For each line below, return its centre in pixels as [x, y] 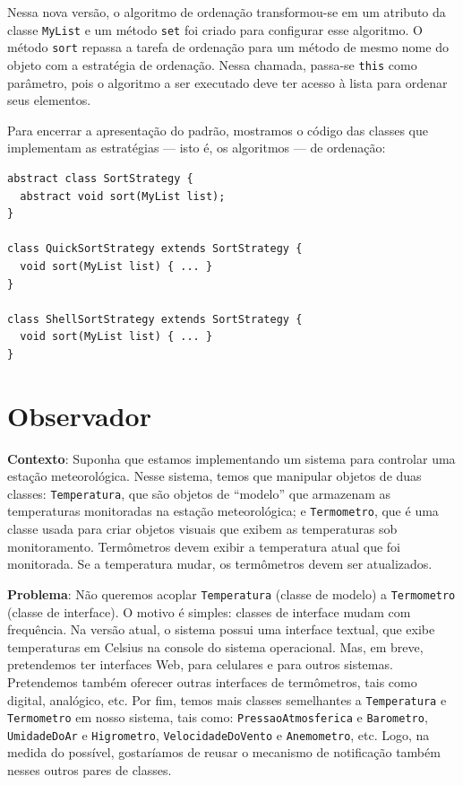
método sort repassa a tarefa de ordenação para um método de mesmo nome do [228, 47]
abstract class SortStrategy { [100, 178]
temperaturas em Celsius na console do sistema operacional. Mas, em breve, [215, 646]
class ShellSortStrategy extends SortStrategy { [155, 319]
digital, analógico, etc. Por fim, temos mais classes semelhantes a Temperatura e [227, 699]
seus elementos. [49, 100]
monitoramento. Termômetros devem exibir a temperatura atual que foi [204, 546]
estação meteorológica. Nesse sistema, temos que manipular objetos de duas [214, 476]
